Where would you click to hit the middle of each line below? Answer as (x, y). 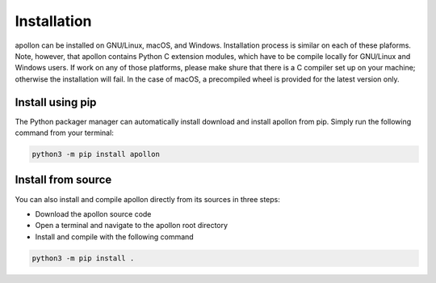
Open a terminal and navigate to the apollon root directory (132, 226)
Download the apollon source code (93, 213)
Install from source (63, 180)
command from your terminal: (65, 133)
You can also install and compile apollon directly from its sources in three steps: (147, 199)
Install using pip (56, 102)
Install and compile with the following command (114, 237)
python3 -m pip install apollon (96, 154)
